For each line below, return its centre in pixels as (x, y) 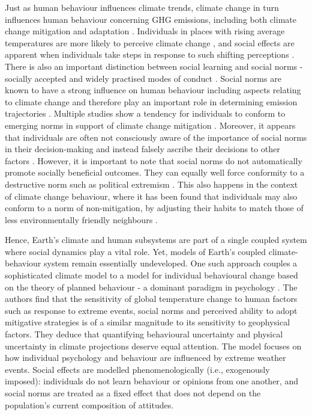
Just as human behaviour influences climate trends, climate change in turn (142, 7)
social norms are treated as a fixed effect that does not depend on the (133, 393)
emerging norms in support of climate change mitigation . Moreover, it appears (150, 125)
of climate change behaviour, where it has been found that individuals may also (151, 196)
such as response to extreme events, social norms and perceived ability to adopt (151, 310)
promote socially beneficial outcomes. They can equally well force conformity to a (155, 172)
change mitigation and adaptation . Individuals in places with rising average (145, 31)
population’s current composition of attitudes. (89, 404)
